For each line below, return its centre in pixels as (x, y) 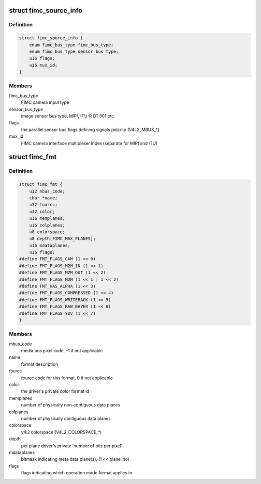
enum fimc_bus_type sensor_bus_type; (74, 51)
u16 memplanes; (47, 218)
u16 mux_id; (43, 65)
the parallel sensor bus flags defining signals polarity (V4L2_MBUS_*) (90, 129)
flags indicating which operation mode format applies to (77, 473)
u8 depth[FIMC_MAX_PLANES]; (63, 239)
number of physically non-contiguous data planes (71, 405)
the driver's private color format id (55, 391)
